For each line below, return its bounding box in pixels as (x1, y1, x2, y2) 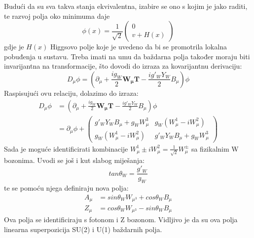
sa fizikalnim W (191, 143, 239, 154)
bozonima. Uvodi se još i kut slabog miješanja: (4, 155, 145, 165)
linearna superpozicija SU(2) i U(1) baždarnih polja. (4, 224, 162, 235)
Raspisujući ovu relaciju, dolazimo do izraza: (4, 87, 139, 98)
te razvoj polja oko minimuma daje (4, 10, 110, 21)
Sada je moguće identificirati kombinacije (4, 143, 128, 154)
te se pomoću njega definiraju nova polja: (4, 182, 129, 193)
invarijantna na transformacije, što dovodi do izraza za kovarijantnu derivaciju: (4, 61, 242, 71)
